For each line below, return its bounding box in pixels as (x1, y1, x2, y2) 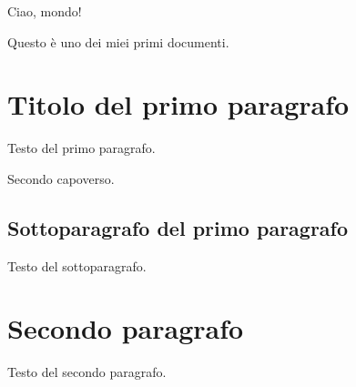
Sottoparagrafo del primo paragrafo (7, 213, 349, 241)
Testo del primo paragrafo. (7, 138, 156, 158)
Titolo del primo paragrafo (7, 86, 350, 123)
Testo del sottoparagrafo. (7, 256, 147, 275)
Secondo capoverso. (7, 168, 115, 188)
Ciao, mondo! (7, 2, 82, 20)
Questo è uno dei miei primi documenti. (7, 32, 229, 51)
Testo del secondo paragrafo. (7, 362, 167, 382)
